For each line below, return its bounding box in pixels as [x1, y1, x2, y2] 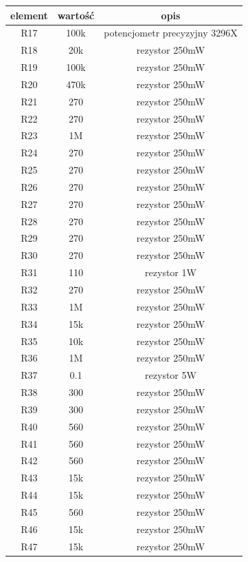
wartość [57, 8, 95, 22]
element [10, 8, 48, 22]
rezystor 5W [145, 368, 196, 382]
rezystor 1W [145, 265, 196, 280]
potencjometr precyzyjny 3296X [104, 25, 238, 40]
